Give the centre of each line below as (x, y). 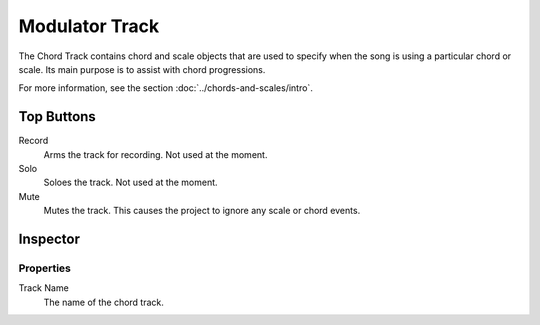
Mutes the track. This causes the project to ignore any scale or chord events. (202, 211)
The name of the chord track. (104, 302)
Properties (45, 268)
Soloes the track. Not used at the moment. (131, 182)
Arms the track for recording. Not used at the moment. (155, 154)
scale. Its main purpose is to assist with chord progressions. (142, 69)
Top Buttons (57, 116)
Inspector (49, 239)
